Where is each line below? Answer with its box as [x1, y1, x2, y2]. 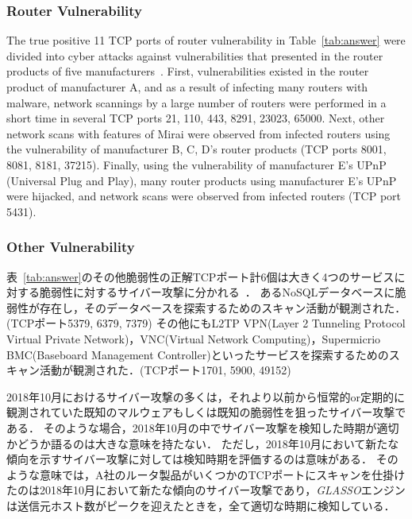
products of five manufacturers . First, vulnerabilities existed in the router [6, 63, 369, 79]
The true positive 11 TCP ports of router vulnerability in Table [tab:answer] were [6, 32, 406, 48]
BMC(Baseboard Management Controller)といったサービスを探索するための [6, 346, 389, 362]
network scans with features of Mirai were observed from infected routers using [6, 125, 391, 141]
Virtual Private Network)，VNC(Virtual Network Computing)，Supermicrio [6, 330, 381, 347]
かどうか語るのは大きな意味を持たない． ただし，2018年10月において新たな [6, 435, 399, 451]
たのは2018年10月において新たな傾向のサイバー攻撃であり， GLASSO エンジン [6, 482, 406, 498]
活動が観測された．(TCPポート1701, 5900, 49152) [39, 362, 291, 378]
